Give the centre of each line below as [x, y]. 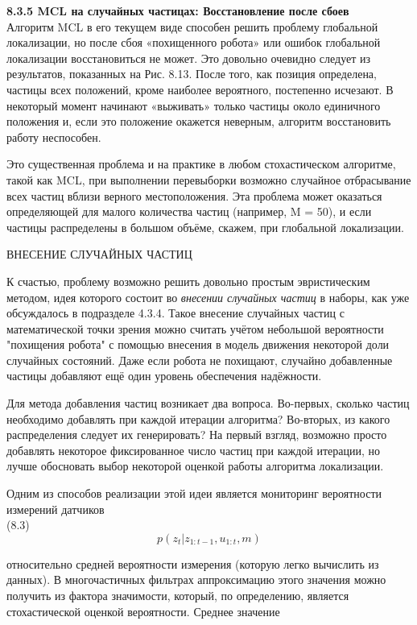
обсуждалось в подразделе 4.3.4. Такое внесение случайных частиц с [175, 313]
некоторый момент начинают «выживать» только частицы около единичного [194, 105]
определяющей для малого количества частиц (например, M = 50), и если [189, 211]
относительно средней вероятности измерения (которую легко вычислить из [193, 563]
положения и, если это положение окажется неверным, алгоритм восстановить [199, 121]
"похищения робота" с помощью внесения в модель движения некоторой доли [198, 344]
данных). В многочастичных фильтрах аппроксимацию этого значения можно [196, 579]
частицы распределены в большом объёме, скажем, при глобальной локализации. [205, 227]
